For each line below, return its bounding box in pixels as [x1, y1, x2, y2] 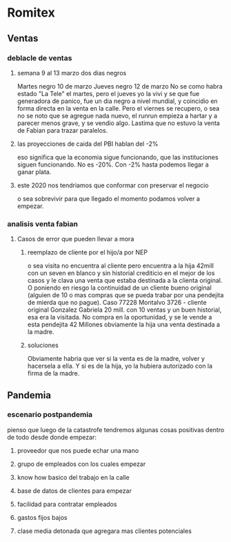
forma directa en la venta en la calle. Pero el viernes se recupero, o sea [17, 104, 220, 112]
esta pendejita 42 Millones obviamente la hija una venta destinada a [27, 320, 221, 329]
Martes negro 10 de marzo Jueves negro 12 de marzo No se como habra [17, 82, 223, 91]
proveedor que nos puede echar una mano [17, 446, 139, 454]
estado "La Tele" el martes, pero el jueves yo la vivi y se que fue [17, 89, 200, 97]
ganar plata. [17, 167, 52, 176]
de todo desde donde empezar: [7, 433, 97, 441]
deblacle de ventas [7, 53, 72, 63]
